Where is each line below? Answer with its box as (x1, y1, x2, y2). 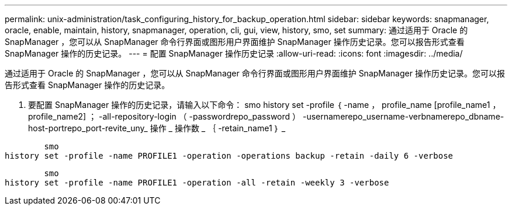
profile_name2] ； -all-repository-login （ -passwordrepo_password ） (28, 111, 301, 121)
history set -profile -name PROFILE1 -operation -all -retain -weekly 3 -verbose (5, 178, 389, 187)
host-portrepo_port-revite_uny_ (28, 123, 148, 133)
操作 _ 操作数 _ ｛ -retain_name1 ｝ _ (150, 123, 286, 133)
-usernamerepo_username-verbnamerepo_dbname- (302, 111, 504, 121)
